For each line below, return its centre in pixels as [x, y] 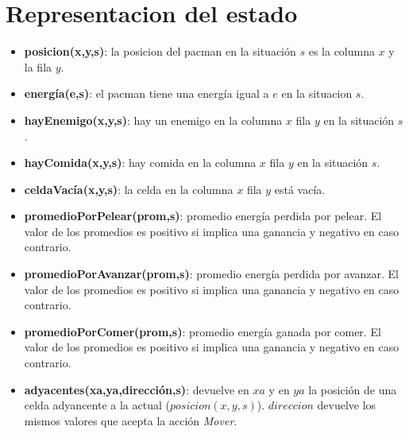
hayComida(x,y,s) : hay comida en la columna [140, 163]
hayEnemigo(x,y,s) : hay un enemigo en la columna [153, 120]
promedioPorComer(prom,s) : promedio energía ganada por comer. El [203, 331]
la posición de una [353, 389]
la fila [38, 66]
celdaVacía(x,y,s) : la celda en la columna [129, 189]
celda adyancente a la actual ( [97, 405]
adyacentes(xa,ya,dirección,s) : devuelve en [137, 389]
